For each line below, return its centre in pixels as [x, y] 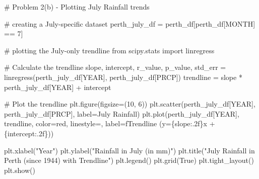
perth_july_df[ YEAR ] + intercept [58, 87]
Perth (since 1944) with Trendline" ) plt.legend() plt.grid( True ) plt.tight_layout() [129, 160]
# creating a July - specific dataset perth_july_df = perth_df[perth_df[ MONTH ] [130, 23]
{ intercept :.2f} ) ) [29, 133]
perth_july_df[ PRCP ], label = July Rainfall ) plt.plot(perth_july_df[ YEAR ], [122, 113]
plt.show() [20, 170]
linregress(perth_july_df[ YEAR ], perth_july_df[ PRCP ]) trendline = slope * [123, 77]
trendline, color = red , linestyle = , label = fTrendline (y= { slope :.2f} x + [110, 123]
